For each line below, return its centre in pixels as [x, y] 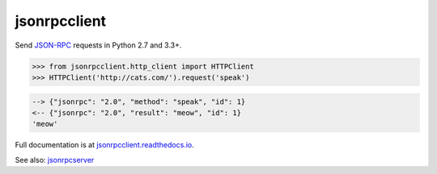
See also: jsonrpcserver [55, 159]
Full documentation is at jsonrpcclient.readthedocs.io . [104, 145]
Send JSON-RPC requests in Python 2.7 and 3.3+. [98, 45]
